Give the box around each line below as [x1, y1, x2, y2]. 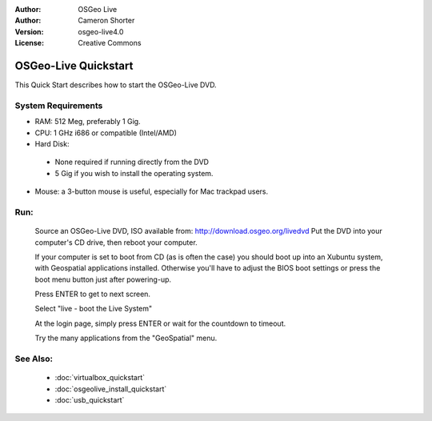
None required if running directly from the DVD [54, 157, 210, 167]
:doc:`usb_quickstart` [54, 395, 125, 404]
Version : [14, 26, 44, 36]
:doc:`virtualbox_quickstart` [54, 373, 146, 383]
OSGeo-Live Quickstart [14, 58, 134, 72]
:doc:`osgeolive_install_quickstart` [54, 384, 167, 394]
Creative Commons [78, 38, 142, 48]
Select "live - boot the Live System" [34, 304, 153, 314]
